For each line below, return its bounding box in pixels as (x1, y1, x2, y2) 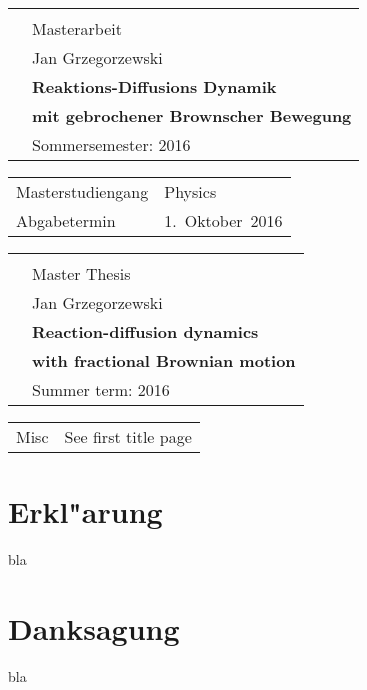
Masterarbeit (32, 17, 122, 40)
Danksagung (8, 607, 180, 648)
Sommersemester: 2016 (32, 133, 191, 156)
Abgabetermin (16, 209, 116, 232)
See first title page (64, 425, 192, 448)
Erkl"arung (8, 491, 163, 532)
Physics (164, 180, 217, 203)
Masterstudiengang (16, 180, 149, 203)
